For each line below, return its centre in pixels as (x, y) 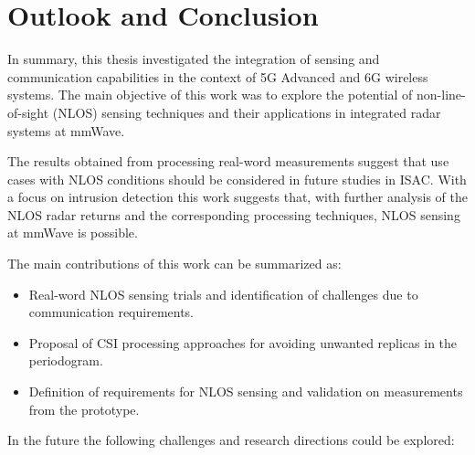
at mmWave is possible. (73, 233)
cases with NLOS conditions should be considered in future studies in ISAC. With (237, 179)
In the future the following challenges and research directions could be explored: (231, 440)
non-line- (441, 95)
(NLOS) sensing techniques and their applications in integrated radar (247, 112)
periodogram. (66, 360)
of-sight (28, 112)
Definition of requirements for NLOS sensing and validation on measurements (246, 392)
